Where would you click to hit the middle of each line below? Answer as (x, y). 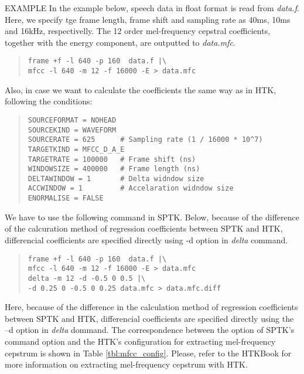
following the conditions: (49, 101)
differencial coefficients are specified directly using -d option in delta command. (146, 239)
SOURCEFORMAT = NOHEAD (72, 120)
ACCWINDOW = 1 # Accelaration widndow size (131, 188)
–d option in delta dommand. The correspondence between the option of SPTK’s (150, 330)
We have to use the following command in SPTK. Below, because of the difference (152, 217)
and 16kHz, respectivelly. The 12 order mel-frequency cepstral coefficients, (138, 31)
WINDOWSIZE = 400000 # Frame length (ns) (114, 169)
